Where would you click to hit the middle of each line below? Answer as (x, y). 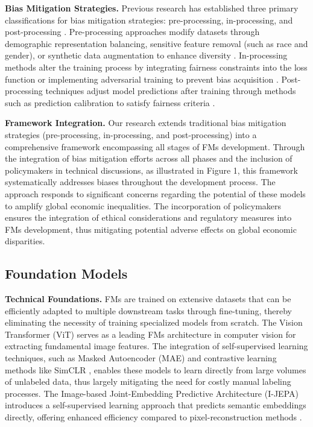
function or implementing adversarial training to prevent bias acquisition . (142, 79)
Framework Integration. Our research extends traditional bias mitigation (146, 123)
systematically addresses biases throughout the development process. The (140, 182)
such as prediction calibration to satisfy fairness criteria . (110, 102)
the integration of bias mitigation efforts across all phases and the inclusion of (149, 158)
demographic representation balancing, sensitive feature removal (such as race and (156, 43)
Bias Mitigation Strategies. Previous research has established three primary (152, 8)
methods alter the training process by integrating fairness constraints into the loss (156, 67)
